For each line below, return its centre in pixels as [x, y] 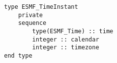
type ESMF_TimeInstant [41, 7]
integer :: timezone [66, 48]
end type [18, 55]
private [30, 15]
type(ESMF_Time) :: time [73, 31]
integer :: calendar [66, 39]
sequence [32, 23]
